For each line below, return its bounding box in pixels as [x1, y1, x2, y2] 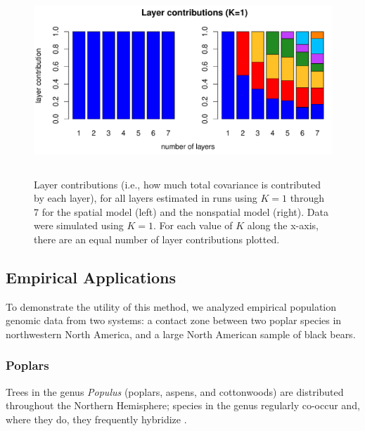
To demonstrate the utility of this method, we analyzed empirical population [6, 299, 337, 314]
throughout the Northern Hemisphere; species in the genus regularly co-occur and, [6, 398, 360, 413]
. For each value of [153, 218, 233, 233]
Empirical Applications [6, 266, 177, 288]
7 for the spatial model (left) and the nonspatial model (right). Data [34, 204, 328, 219]
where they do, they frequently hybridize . [6, 411, 187, 426]
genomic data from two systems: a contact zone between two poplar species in [6, 313, 342, 328]
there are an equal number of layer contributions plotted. [34, 231, 280, 246]
